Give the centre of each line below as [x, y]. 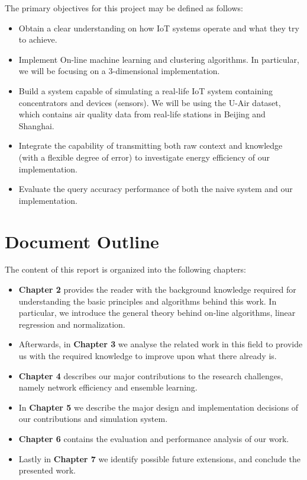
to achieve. [38, 39]
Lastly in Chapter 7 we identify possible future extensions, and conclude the [159, 458]
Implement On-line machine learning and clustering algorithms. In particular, [159, 59]
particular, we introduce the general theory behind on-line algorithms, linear [157, 313]
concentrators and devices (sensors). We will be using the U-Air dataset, [150, 102]
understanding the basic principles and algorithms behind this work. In [148, 301]
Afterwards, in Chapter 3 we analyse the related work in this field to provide [161, 344]
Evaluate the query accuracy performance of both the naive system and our [156, 189]
